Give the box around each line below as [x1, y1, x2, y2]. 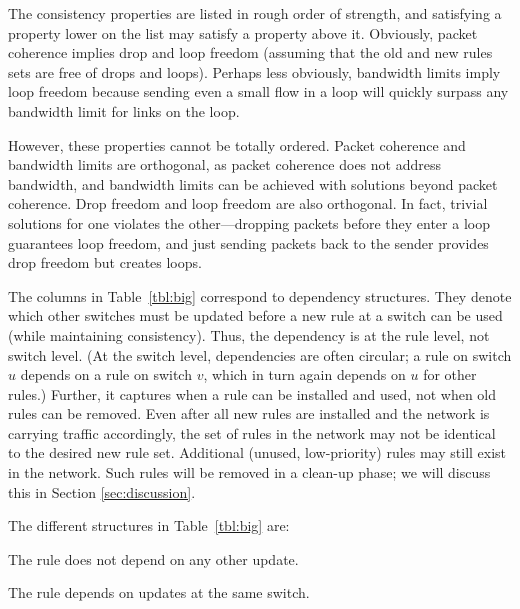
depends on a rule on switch [20, 364, 192, 385]
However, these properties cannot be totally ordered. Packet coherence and [8, 134, 466, 155]
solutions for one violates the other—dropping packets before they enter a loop [8, 212, 490, 233]
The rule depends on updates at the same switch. [8, 582, 310, 603]
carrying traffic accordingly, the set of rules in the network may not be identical [8, 422, 496, 443]
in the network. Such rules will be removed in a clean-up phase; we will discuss [8, 462, 491, 483]
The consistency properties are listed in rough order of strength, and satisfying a [8, 3, 502, 23]
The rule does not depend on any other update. [8, 548, 299, 569]
